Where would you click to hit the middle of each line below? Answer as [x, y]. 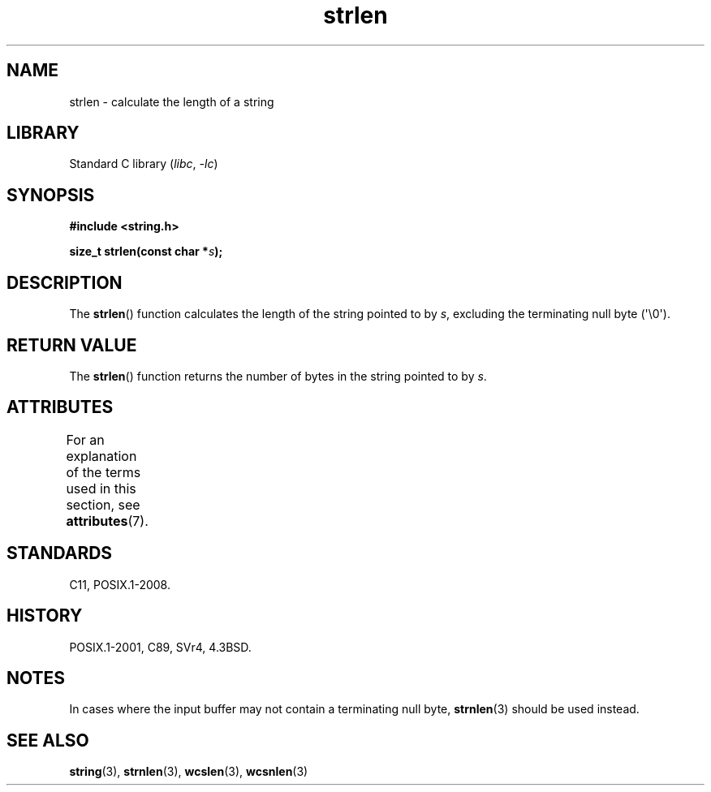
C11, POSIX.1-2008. [120, 584]
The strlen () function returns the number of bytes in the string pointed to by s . [278, 376]
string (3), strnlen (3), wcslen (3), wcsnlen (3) [189, 772]
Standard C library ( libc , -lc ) [144, 164]
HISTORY [45, 616]
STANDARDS [60, 553]
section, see [103, 504]
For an [85, 439]
